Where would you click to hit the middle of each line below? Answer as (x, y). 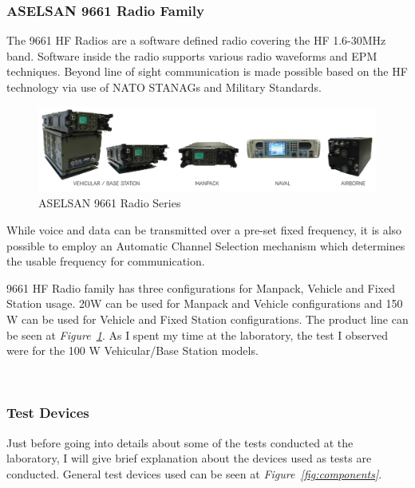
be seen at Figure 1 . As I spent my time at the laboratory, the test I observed (198, 335)
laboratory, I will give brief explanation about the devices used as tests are (189, 458)
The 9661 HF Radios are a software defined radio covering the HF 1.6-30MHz (196, 40)
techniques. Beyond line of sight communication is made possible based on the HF (207, 71)
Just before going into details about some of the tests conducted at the (180, 442)
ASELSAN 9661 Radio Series (110, 203)
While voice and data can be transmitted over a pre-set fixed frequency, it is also (204, 230)
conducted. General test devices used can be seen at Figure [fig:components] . (194, 473)
